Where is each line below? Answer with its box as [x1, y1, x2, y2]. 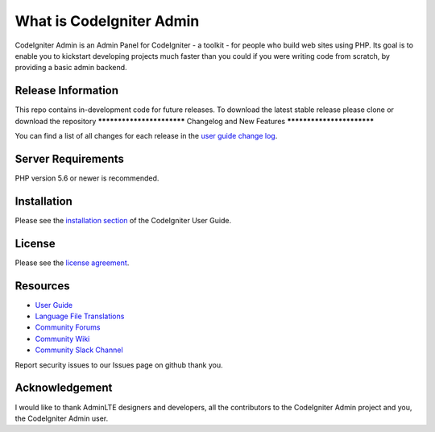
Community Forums [35, 322, 101, 332]
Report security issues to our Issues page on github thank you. [14, 359, 223, 370]
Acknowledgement [14, 381, 113, 395]
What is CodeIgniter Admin [14, 12, 200, 30]
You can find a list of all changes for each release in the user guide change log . [14, 131, 278, 141]
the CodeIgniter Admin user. [14, 413, 109, 423]
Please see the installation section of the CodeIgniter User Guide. [14, 215, 232, 225]
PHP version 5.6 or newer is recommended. [14, 173, 159, 183]
